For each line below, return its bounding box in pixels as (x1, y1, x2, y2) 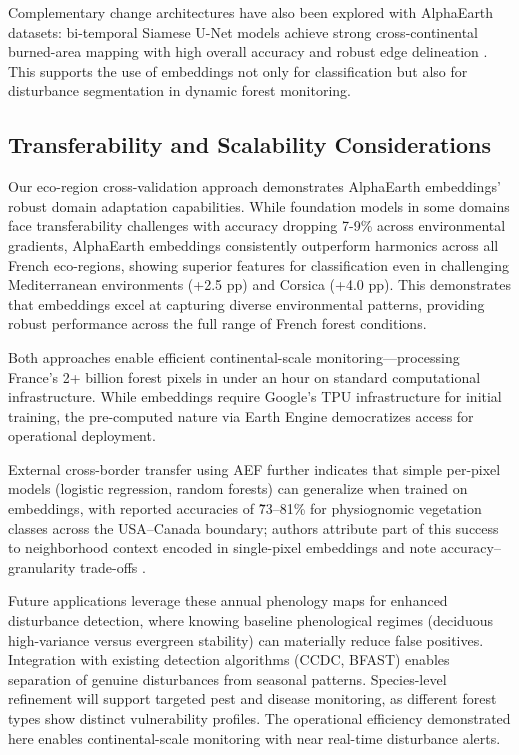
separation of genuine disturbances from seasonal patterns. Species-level (8, 668, 447, 689)
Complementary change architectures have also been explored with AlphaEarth (8, 2, 494, 22)
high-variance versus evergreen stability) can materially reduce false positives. (8, 629, 484, 650)
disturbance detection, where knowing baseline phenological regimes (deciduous (8, 610, 493, 631)
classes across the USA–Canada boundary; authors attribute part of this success (8, 517, 499, 538)
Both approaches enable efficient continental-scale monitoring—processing (8, 346, 460, 367)
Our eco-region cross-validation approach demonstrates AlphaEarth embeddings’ (8, 176, 501, 197)
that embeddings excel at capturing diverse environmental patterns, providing (8, 293, 485, 314)
